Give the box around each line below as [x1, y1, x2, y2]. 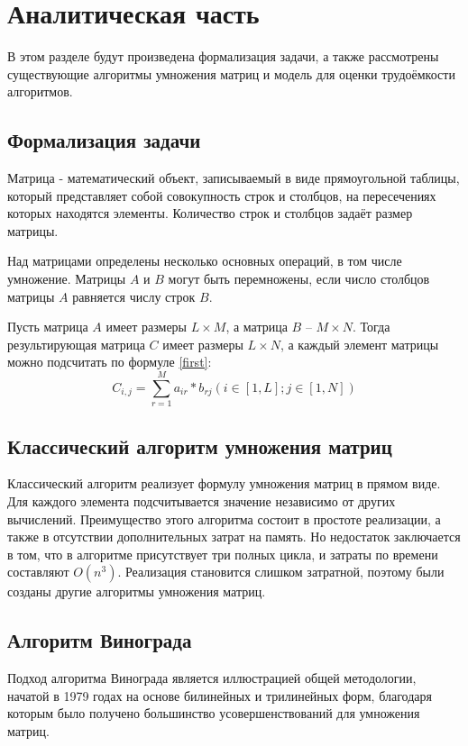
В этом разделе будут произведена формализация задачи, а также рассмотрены [7, 47, 439, 66]
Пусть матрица [7, 317, 88, 336]
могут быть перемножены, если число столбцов [168, 269, 430, 288]
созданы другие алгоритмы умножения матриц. [7, 582, 266, 601]
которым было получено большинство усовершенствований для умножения [7, 704, 420, 723]
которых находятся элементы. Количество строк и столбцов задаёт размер [7, 204, 413, 223]
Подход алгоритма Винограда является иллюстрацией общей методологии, [7, 669, 417, 687]
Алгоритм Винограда [7, 626, 192, 654]
